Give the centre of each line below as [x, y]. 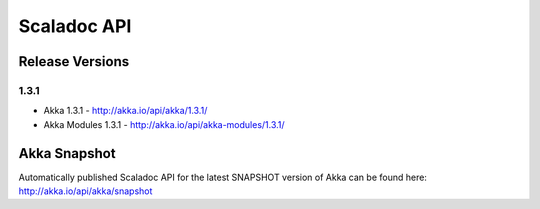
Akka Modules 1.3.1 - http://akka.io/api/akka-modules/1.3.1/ [164, 124]
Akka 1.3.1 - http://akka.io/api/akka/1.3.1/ [125, 111]
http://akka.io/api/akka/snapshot [85, 191]
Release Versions [74, 61]
